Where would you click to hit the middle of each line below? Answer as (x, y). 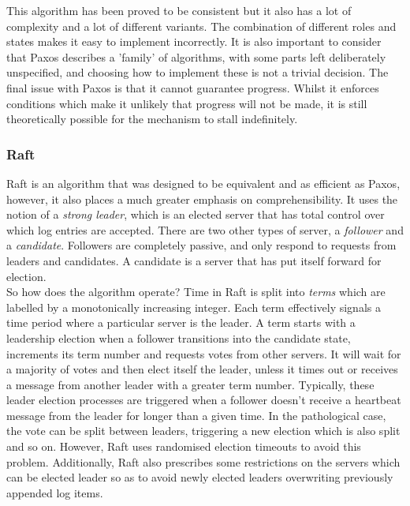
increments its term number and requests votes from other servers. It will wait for (204, 353)
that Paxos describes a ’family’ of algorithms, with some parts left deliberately (196, 56)
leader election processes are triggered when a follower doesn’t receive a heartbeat (204, 400)
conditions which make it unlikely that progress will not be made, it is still (187, 103)
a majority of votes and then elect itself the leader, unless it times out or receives (202, 369)
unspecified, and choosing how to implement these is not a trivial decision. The (198, 72)
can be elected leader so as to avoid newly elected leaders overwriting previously (200, 477)
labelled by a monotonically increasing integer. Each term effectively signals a (194, 307)
